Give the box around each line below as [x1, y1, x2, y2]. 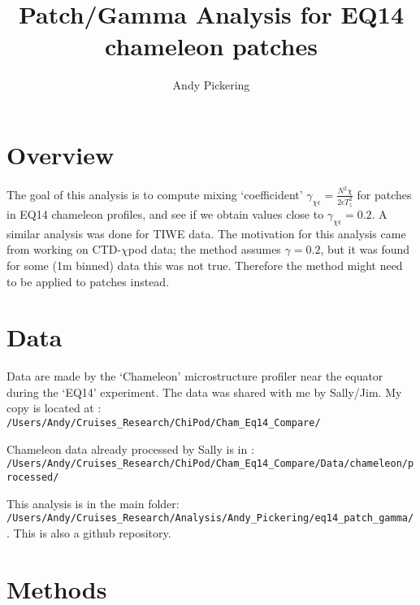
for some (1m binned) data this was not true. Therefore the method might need [6, 256, 403, 273]
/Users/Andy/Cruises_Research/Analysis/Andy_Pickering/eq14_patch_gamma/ [6, 512, 414, 524]
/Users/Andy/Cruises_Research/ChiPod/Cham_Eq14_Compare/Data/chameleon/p [6, 458, 414, 470]
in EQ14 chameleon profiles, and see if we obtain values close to [6, 206, 324, 222]
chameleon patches [105, 29, 318, 63]
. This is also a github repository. [6, 524, 171, 541]
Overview [6, 137, 115, 171]
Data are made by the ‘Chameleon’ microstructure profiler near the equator [6, 368, 383, 385]
